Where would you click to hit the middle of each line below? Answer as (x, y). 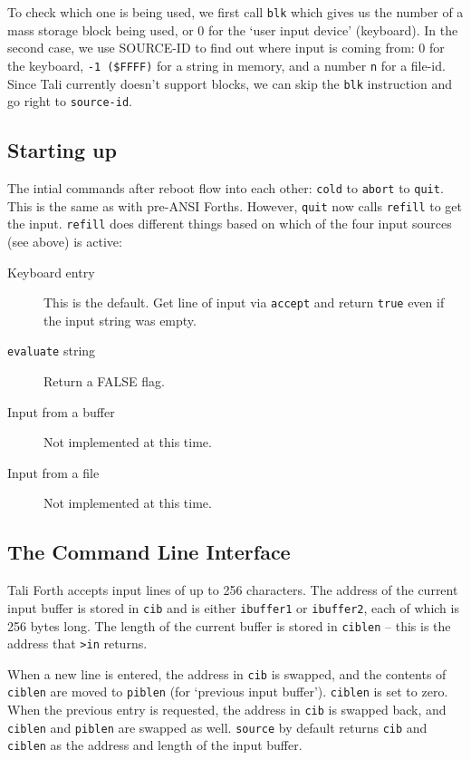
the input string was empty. (120, 320)
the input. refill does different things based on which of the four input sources (230, 224)
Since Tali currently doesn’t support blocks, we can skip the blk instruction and (230, 83)
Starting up (62, 150)
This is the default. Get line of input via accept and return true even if (244, 302)
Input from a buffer (61, 411)
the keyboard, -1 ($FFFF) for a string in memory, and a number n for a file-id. (226, 65)
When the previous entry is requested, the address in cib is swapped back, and (227, 710)
